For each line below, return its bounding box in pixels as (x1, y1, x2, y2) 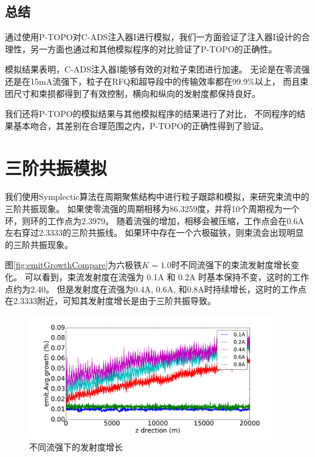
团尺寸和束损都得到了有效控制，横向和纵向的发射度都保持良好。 (5, 87, 260, 99)
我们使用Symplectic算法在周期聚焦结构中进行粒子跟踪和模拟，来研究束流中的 (5, 190, 310, 203)
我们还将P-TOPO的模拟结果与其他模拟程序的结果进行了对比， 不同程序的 (5, 107, 297, 120)
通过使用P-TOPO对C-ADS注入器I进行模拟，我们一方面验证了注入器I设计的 (5, 30, 302, 43)
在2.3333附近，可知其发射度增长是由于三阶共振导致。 (5, 294, 216, 307)
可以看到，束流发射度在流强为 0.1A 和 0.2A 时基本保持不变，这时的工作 (24, 271, 310, 283)
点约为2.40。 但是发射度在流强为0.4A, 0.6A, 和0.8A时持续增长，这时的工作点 (5, 282, 306, 295)
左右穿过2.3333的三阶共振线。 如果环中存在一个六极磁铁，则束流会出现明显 (5, 226, 304, 239)
